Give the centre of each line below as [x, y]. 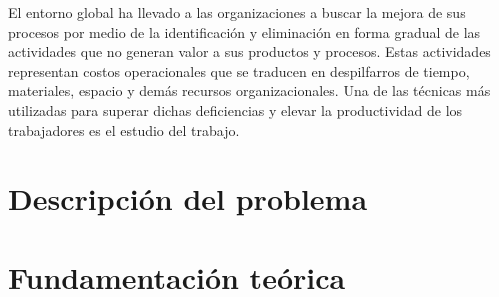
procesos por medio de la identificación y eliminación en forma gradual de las [244, 31]
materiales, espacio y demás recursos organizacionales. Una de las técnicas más [249, 90]
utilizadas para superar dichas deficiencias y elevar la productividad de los [235, 109]
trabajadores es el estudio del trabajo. [124, 129]
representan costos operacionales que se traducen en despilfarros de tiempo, [239, 70]
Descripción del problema [188, 198]
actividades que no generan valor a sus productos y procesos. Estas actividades [249, 51]
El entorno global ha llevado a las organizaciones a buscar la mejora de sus [237, 12]
